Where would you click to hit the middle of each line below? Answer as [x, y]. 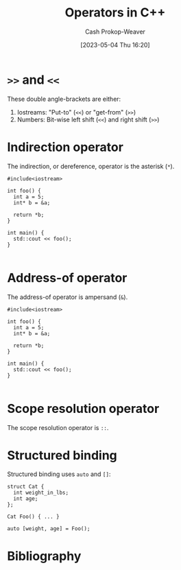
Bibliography [44, 556]
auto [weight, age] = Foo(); [49, 529]
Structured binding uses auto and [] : [59, 474]
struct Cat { [26, 487]
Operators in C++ [115, 13]
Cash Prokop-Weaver [115, 32]
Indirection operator [65, 147]
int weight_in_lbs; [41, 493]
